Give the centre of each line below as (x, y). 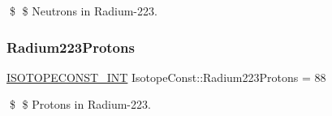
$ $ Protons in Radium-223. (80, 104)
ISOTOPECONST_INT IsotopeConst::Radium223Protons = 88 (166, 77)
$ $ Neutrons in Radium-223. (83, 11)
